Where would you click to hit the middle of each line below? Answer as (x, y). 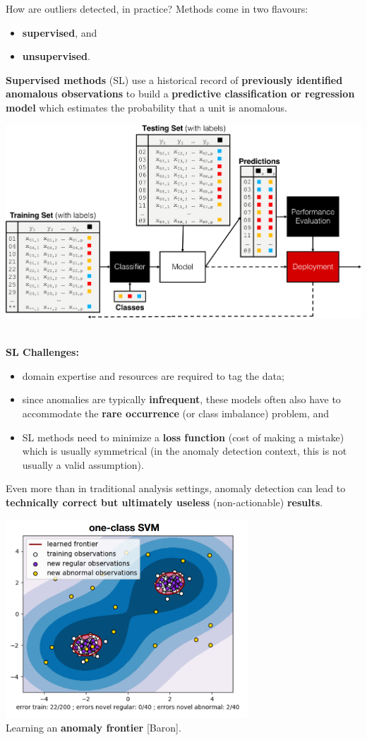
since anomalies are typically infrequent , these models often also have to (181, 399)
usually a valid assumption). (83, 464)
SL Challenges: (42, 352)
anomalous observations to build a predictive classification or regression (180, 94)
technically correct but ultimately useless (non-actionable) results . (164, 502)
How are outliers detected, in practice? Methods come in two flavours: (157, 8)
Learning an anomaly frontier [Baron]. (94, 728)
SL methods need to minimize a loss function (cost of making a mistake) (183, 437)
